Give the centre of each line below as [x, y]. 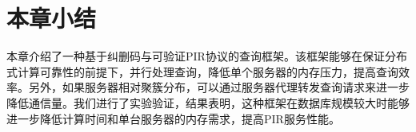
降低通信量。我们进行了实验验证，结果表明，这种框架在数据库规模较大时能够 [208, 102]
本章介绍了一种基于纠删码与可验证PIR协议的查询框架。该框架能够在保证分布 [207, 56]
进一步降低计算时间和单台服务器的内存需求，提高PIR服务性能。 [173, 118]
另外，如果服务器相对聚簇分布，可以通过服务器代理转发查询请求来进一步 [219, 87]
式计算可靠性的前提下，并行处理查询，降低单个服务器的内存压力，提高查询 [202, 71]
